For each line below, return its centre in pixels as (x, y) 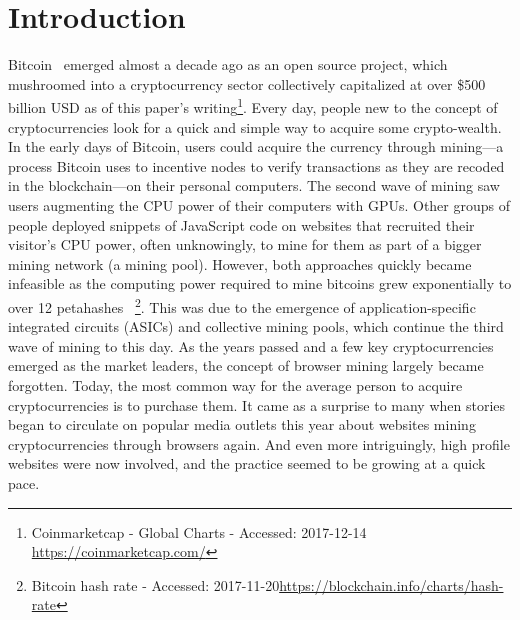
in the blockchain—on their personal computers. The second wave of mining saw (254, 185)
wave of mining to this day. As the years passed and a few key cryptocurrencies (251, 345)
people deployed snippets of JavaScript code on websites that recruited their (241, 224)
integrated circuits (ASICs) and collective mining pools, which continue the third (256, 326)
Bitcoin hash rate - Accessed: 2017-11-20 (155, 584)
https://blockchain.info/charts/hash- (391, 584)
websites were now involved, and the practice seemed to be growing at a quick (247, 463)
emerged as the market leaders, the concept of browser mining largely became (246, 365)
